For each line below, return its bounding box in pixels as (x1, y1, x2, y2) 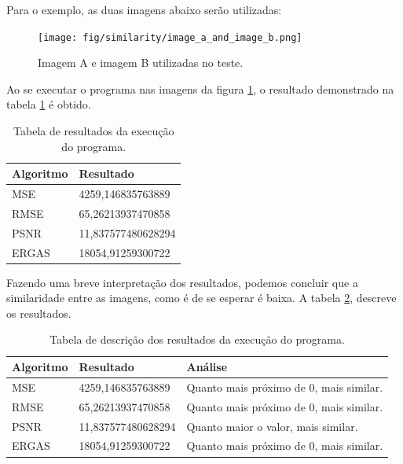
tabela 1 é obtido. (6, 96, 91, 112)
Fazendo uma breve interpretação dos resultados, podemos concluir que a (6, 274, 358, 290)
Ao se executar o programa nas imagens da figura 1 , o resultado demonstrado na (6, 80, 394, 97)
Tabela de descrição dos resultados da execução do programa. (49, 331, 345, 348)
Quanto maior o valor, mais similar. (186, 418, 358, 434)
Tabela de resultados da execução (13, 123, 174, 139)
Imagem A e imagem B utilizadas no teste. (38, 54, 244, 71)
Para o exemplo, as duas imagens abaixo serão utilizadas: (6, 2, 282, 17)
